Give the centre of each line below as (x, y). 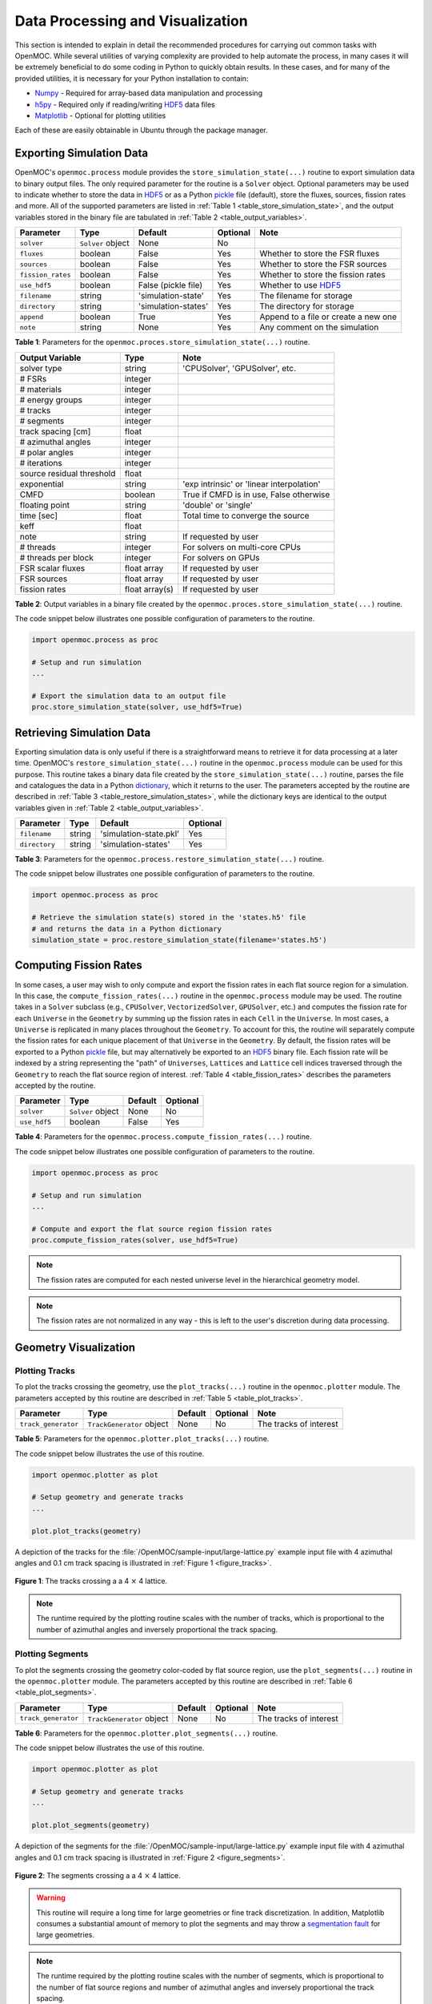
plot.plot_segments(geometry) (91, 1825)
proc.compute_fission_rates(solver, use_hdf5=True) (135, 1240)
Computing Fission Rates (79, 966)
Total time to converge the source (246, 515)
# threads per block (56, 557)
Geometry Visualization (75, 1348)
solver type (41, 368)
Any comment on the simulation (319, 327)
